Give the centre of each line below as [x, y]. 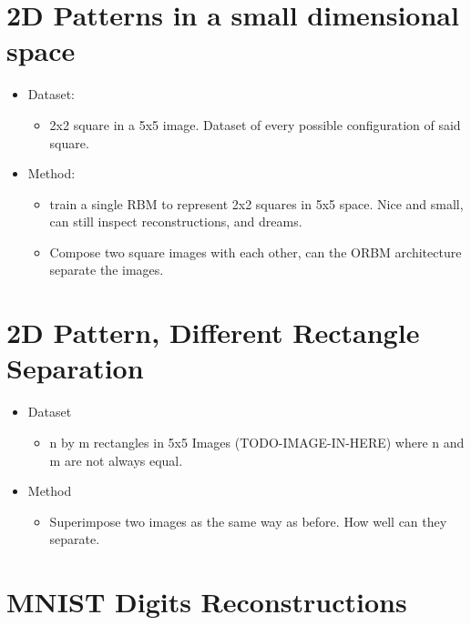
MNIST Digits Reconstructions [207, 602]
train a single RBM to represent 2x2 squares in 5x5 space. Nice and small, [256, 203]
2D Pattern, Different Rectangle [213, 333]
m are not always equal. [116, 460]
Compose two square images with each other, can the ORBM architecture [256, 252]
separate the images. [107, 270]
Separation [75, 368]
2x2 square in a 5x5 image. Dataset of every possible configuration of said [255, 124]
